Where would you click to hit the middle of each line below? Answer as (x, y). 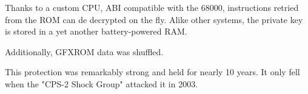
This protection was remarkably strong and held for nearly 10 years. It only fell (152, 72)
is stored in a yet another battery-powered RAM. (96, 31)
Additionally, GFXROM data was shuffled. (84, 51)
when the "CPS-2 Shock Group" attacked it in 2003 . (102, 83)
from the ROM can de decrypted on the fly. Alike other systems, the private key (154, 19)
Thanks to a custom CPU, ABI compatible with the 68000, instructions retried (152, 7)
